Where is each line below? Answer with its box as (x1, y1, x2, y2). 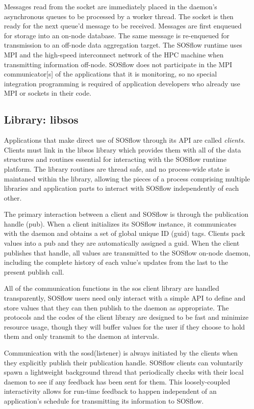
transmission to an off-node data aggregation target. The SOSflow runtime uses (4, 40, 242, 50)
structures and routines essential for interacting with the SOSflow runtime (4, 154, 227, 164)
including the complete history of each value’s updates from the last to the (4, 257, 228, 267)
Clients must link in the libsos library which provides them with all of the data (4, 144, 241, 154)
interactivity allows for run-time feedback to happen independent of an (4, 386, 217, 396)
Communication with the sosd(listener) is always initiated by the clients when (4, 348, 238, 358)
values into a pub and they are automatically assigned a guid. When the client (4, 238, 240, 248)
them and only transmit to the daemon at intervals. (4, 331, 159, 341)
